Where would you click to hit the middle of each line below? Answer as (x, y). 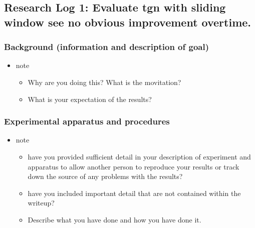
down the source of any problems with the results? (105, 176)
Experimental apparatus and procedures (87, 121)
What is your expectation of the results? (90, 99)
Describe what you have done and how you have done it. (114, 219)
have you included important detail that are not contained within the (134, 193)
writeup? (41, 203)
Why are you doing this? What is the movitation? (104, 82)
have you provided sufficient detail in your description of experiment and (139, 156)
